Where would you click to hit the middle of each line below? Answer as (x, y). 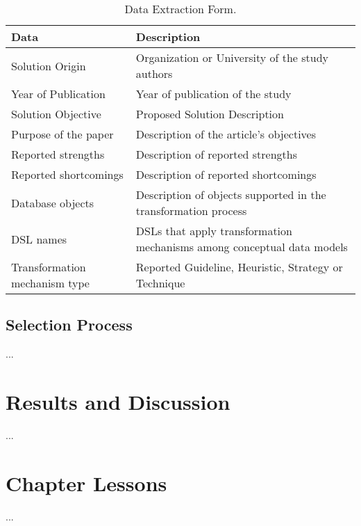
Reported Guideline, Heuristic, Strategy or (239, 267)
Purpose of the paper (62, 134)
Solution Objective (56, 114)
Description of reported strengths (217, 154)
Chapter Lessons (86, 483)
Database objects (53, 202)
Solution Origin (49, 65)
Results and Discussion (118, 401)
